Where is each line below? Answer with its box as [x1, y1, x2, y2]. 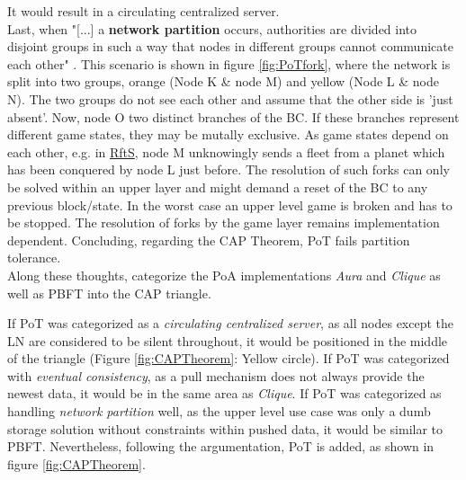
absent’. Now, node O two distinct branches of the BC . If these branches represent [7, 107, 460, 126]
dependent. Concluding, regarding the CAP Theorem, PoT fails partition [7, 230, 410, 249]
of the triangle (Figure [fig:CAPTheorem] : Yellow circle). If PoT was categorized [7, 349, 450, 368]
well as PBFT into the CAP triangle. [7, 283, 211, 302]
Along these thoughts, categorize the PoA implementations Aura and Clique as [7, 265, 441, 284]
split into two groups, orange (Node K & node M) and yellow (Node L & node [7, 72, 439, 91]
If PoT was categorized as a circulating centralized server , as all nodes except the [7, 314, 454, 333]
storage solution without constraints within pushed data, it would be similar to [7, 419, 444, 438]
